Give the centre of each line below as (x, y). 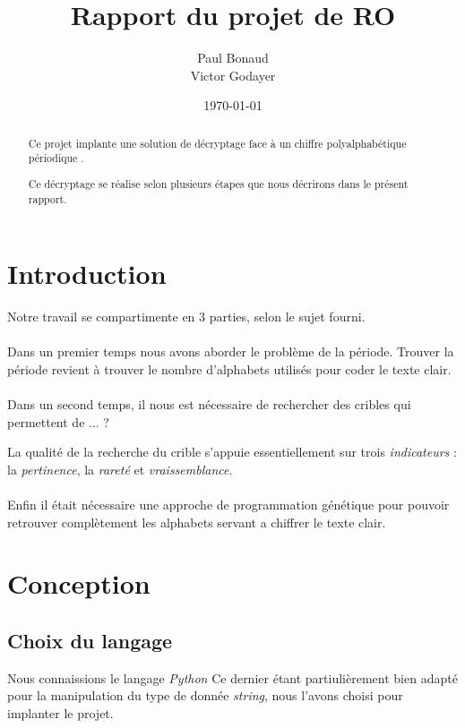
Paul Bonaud (233, 58)
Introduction (87, 274)
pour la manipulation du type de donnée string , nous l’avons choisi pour (205, 695)
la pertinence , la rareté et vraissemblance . (120, 469)
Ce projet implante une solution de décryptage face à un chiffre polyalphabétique (217, 143)
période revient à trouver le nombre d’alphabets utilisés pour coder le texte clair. (229, 368)
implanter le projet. (60, 713)
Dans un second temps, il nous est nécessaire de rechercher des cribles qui (209, 404)
